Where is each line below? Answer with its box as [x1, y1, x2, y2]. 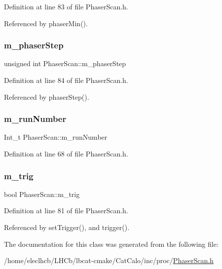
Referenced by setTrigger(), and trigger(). [4, 222, 130, 232]
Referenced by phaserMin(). [4, 18, 88, 28]
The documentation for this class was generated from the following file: [4, 238, 219, 249]
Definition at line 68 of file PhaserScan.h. [4, 149, 128, 158]
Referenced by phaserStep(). [4, 91, 89, 102]
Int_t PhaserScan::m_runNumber [4, 132, 108, 142]
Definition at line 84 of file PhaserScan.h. [4, 75, 128, 85]
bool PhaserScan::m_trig [4, 189, 80, 199]
